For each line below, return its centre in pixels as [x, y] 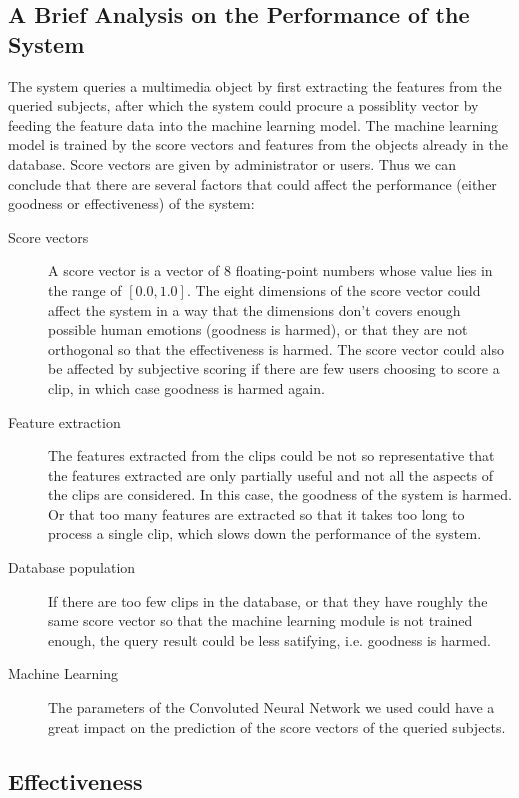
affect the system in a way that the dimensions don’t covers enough [254, 309]
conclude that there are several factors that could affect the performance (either [252, 183]
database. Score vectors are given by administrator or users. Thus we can [232, 163]
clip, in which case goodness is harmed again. [186, 387]
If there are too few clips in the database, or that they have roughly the [268, 600]
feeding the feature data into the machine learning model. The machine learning [253, 124]
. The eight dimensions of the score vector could [333, 289]
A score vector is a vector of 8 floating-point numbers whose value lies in [270, 270]
